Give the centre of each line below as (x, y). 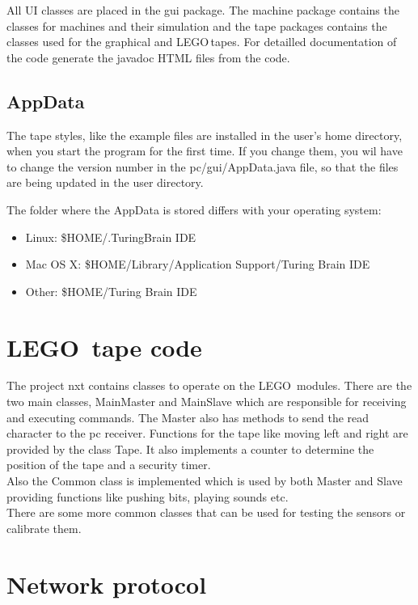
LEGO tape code (104, 347)
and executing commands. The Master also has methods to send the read (188, 417)
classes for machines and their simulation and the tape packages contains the (197, 25)
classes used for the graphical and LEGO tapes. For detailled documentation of (202, 42)
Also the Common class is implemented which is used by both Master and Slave (205, 481)
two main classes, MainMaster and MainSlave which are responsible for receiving (207, 402)
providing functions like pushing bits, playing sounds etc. (148, 496)
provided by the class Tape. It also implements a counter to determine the (190, 448)
